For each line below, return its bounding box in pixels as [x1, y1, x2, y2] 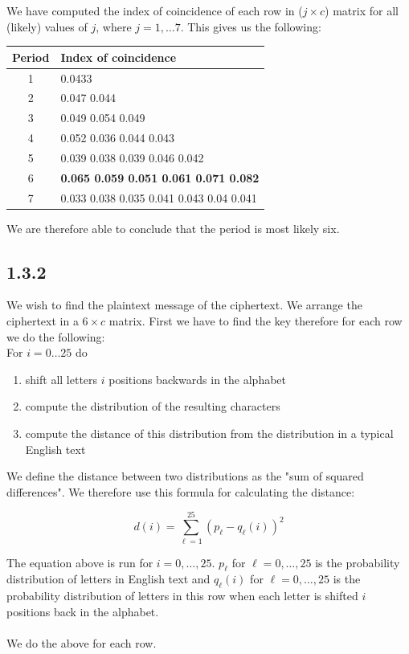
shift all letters [25, 370, 98, 387]
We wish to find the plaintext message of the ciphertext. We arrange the [6, 296, 362, 313]
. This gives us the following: [180, 18, 321, 35]
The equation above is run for [6, 554, 153, 570]
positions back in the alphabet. [6, 603, 159, 619]
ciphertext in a [6, 313, 79, 329]
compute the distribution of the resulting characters [25, 398, 280, 415]
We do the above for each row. [6, 634, 157, 651]
